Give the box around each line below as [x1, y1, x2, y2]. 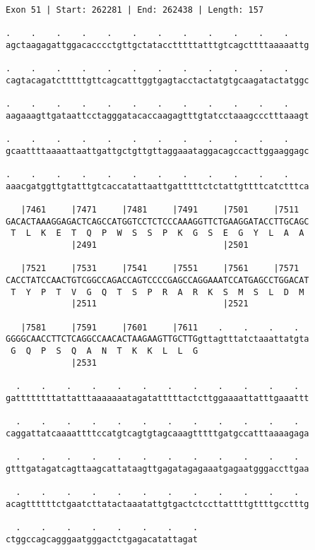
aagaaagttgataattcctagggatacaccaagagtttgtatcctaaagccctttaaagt [6, 110, 309, 121]
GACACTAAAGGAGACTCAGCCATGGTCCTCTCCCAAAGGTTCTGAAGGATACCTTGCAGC [6, 216, 309, 227]
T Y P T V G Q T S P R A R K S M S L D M [11, 287, 304, 297]
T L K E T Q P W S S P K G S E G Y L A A [11, 228, 304, 239]
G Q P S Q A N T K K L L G [11, 346, 198, 357]
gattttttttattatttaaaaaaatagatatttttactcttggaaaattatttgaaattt [6, 393, 309, 403]
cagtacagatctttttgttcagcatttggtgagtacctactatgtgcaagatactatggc [6, 75, 309, 85]
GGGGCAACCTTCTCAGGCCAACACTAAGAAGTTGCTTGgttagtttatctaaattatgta [6, 334, 309, 345]
